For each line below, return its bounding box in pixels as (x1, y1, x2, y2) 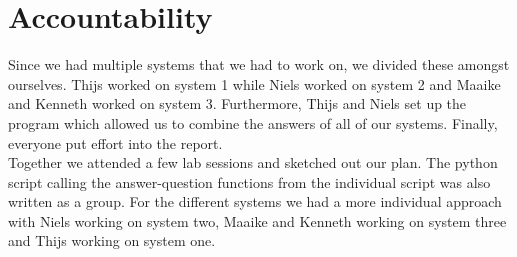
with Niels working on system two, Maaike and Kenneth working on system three (8, 210, 507, 231)
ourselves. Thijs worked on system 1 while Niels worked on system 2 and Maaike (8, 73, 501, 94)
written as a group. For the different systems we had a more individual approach (8, 191, 502, 212)
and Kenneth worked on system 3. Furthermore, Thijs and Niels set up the (8, 93, 467, 114)
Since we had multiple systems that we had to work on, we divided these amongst (8, 54, 510, 75)
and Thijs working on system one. (8, 230, 216, 251)
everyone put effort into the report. (8, 132, 223, 153)
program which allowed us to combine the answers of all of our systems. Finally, (8, 112, 498, 133)
